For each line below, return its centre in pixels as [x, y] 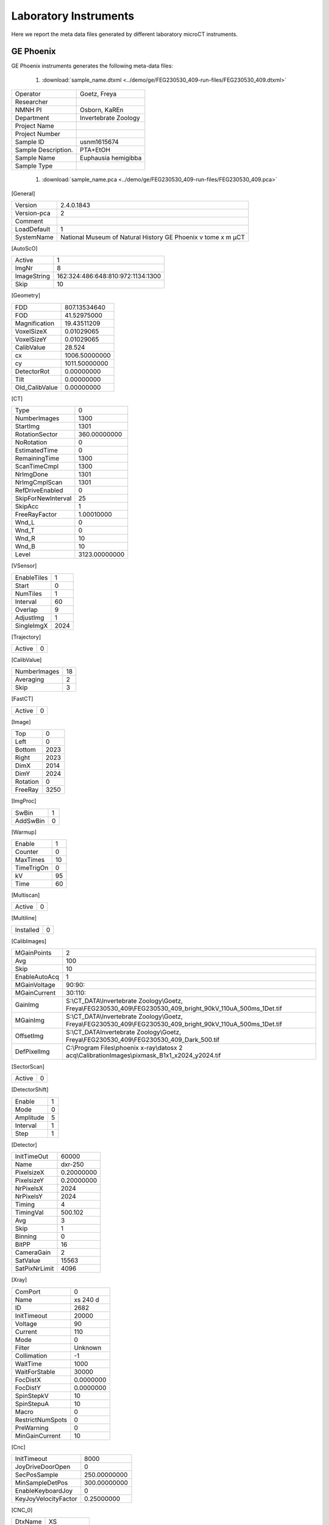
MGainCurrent [35, 993]
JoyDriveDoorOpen [43, 1467]
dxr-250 [72, 1164]
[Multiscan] [26, 895]
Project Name [34, 126]
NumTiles [29, 594]
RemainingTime [37, 459]
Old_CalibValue [36, 387]
